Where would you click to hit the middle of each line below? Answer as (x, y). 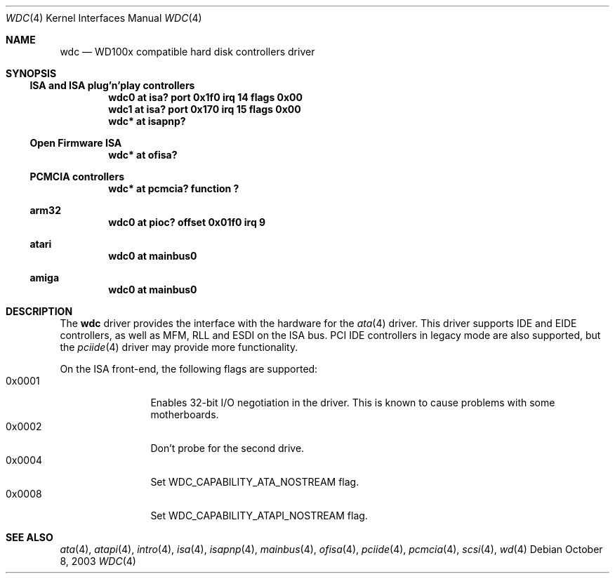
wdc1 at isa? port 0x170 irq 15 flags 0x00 (205, 109)
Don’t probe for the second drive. (227, 448)
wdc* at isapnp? (147, 121)
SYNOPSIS (31, 73)
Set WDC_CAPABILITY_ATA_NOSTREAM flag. (255, 482)
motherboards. (185, 414)
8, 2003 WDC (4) (98, 561)
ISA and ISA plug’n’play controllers (112, 85)
